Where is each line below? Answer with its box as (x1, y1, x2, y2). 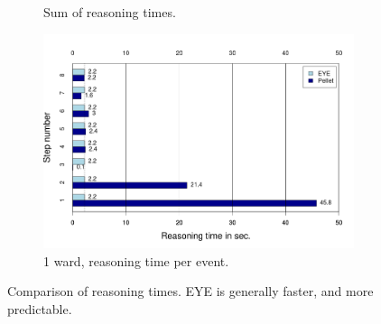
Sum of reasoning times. (43, 3, 176, 21)
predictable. (7, 299, 72, 318)
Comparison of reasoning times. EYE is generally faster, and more (7, 282, 374, 301)
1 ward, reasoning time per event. (43, 251, 229, 270)
